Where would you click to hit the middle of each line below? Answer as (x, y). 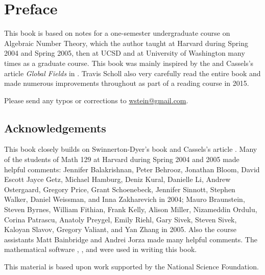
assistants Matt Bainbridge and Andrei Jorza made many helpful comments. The (131, 239)
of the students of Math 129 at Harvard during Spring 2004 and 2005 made (122, 159)
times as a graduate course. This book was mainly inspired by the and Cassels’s (129, 63)
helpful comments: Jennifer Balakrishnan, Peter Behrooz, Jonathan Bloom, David (132, 169)
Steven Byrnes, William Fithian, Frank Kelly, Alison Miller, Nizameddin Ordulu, (131, 209)
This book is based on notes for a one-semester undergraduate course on (117, 33)
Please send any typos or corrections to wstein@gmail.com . (96, 100)
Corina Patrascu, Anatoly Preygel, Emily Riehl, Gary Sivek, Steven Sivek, (121, 219)
